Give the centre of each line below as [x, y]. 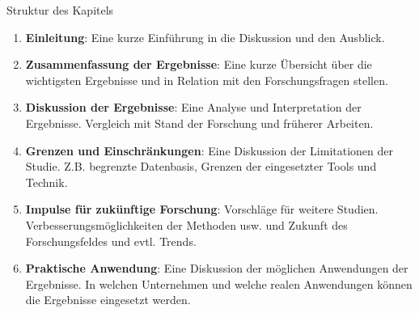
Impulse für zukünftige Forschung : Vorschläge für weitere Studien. [202, 209]
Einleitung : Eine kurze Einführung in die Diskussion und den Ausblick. [205, 37]
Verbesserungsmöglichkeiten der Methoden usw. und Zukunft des [186, 224]
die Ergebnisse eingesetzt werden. [108, 300]
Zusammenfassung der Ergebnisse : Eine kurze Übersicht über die [199, 64]
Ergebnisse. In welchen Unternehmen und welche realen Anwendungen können [219, 283]
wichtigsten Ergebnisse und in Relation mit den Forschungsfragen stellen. [207, 80]
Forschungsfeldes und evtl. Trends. [111, 241]
